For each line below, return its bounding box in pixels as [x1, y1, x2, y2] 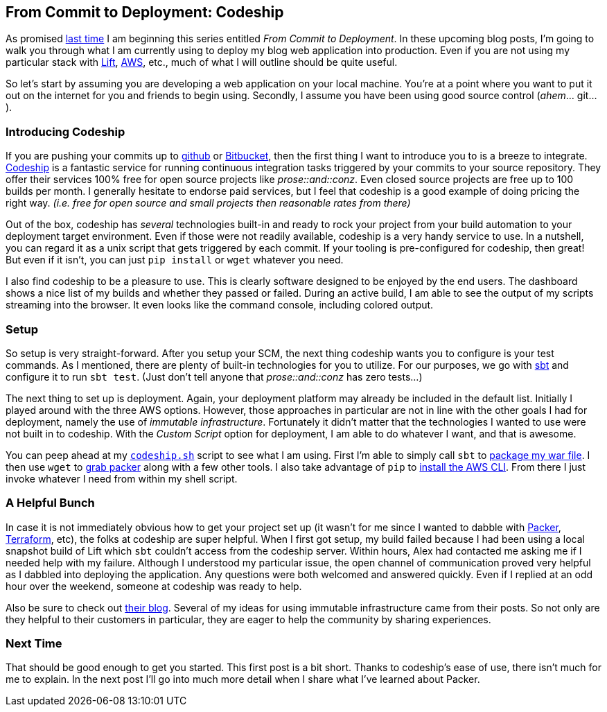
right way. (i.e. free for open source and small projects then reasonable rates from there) [6, 197, 411, 209]
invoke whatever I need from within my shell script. [6, 472, 238, 485]
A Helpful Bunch [6, 496, 95, 510]
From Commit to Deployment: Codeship [6, 3, 284, 21]
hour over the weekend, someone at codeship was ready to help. [6, 580, 302, 592]
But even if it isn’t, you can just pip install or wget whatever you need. [6, 254, 344, 266]
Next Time [6, 636, 62, 651]
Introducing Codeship [6, 124, 125, 139]
